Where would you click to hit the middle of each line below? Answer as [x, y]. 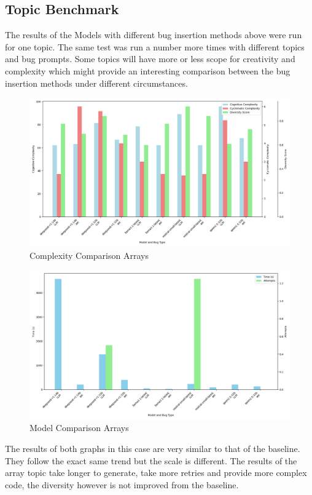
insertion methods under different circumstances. [96, 83]
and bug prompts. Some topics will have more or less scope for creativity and [150, 59]
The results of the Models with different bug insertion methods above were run [154, 35]
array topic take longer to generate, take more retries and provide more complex [156, 473]
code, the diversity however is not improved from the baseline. [122, 484]
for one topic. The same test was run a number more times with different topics [155, 46]
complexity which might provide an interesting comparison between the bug [148, 70]
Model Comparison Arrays [79, 428]
